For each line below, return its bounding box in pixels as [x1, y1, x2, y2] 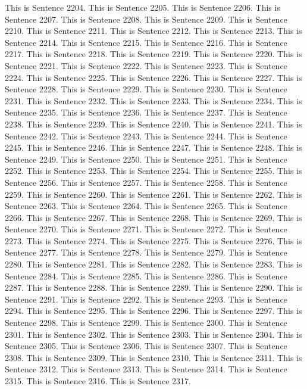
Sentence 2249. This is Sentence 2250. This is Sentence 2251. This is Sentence [5, 153, 287, 165]
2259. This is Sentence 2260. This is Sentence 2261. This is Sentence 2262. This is [5, 188, 302, 200]
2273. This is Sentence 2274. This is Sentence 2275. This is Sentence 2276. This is [5, 234, 302, 247]
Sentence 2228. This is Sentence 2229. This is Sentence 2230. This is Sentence [5, 83, 287, 95]
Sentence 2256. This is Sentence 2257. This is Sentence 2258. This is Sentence [5, 176, 287, 188]
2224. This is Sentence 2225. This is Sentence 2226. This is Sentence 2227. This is [5, 71, 302, 83]
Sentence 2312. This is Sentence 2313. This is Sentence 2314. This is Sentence [5, 363, 287, 375]
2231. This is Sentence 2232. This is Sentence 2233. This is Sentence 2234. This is [5, 94, 302, 107]
